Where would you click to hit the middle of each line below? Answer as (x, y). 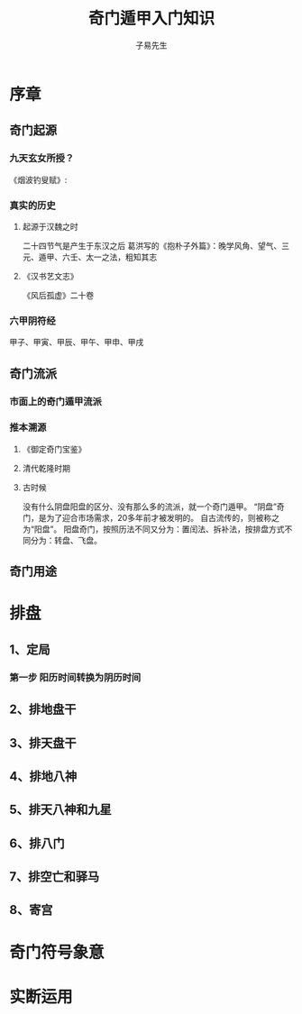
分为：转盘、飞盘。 (66, 540)
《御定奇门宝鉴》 (54, 449)
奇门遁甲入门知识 (151, 18)
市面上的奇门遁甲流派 (55, 401)
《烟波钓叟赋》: (38, 179)
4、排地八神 (43, 776)
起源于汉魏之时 (50, 226)
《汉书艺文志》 (50, 276)
